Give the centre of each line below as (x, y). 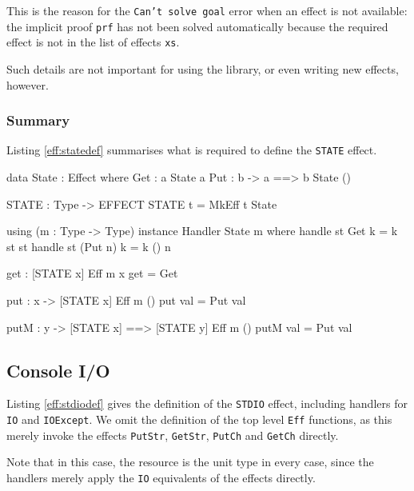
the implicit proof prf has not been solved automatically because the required (197, 26)
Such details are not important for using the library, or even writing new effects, (203, 68)
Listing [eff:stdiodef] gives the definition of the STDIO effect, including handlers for (207, 403)
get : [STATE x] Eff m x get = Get (92, 273)
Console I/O (58, 370)
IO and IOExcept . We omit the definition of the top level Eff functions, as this (199, 419)
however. (28, 84)
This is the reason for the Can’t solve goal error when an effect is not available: (207, 10)
